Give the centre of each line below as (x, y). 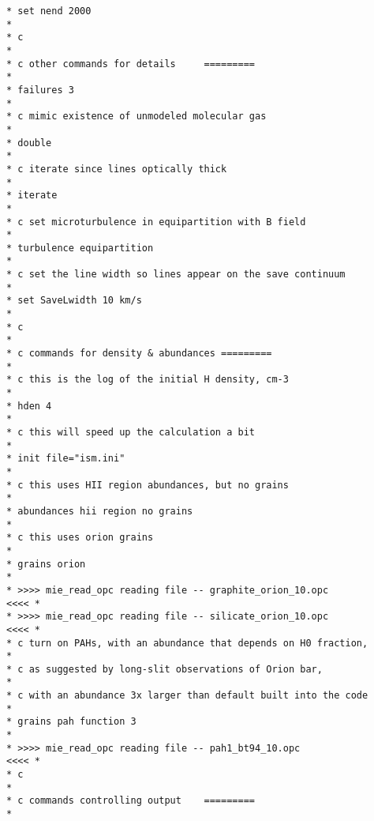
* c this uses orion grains (80, 538)
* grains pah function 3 (71, 722)
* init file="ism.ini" (66, 459)
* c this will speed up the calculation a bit (131, 432)
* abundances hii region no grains (100, 511)
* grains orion (46, 564)
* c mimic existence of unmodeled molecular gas (137, 117)
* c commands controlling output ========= (131, 801)
